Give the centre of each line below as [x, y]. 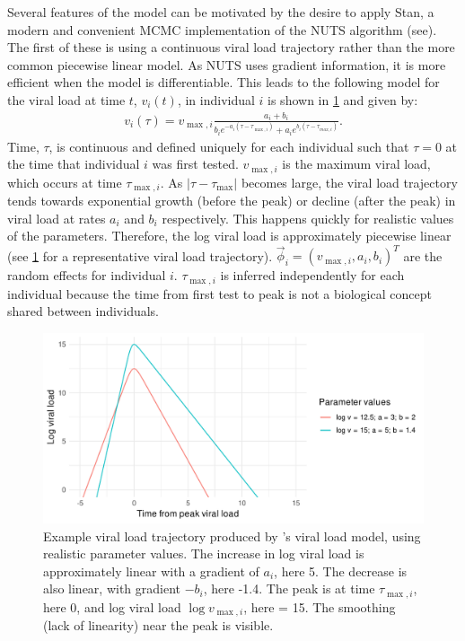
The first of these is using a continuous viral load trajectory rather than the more [231, 47]
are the [423, 255]
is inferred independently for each [312, 275]
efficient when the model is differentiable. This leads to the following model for [224, 82]
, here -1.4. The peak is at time [289, 588]
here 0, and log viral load [112, 606]
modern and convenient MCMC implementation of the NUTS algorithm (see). [222, 29]
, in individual [216, 99]
